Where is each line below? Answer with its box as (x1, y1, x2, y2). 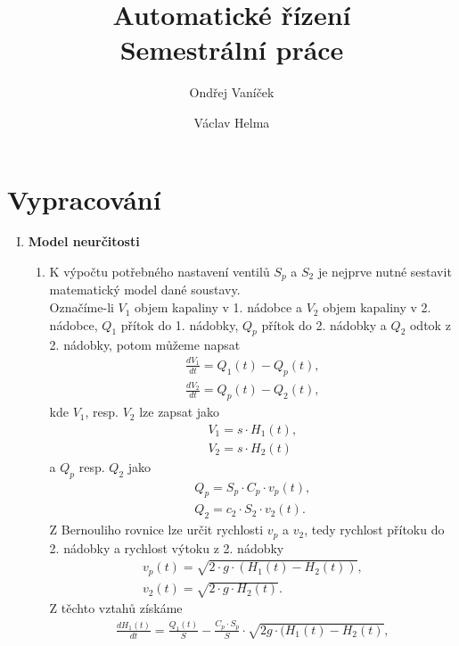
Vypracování (7, 180, 161, 217)
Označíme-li (49, 298, 114, 317)
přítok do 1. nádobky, (120, 315, 239, 334)
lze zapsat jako (139, 402, 220, 421)
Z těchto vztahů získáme (49, 599, 183, 617)
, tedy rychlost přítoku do (304, 520, 445, 539)
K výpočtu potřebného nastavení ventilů (49, 262, 270, 281)
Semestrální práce (119, 31, 344, 68)
